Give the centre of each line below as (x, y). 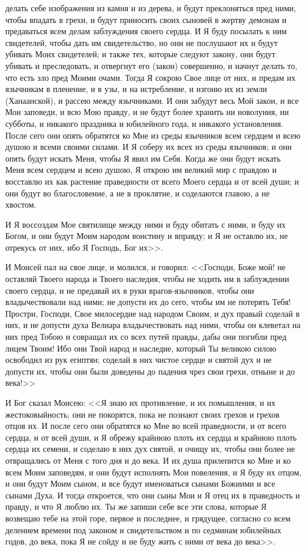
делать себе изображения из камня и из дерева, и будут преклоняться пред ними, (151, 8)
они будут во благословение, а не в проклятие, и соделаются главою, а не (138, 193)
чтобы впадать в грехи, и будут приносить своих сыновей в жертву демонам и (146, 19)
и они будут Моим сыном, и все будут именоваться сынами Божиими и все (140, 483)
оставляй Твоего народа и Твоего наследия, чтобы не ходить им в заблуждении (147, 279)
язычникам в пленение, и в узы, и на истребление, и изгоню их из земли (136, 89)
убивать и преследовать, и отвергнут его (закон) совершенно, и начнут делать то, (152, 65)
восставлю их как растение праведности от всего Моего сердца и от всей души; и (152, 181)
